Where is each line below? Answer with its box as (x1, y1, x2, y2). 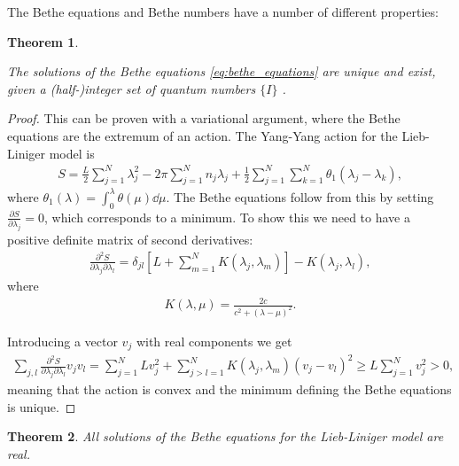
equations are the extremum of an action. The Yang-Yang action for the (7, 126, 398, 144)
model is (49, 144, 95, 162)
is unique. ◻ (7, 397, 76, 416)
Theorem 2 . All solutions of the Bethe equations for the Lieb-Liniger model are (7, 427, 444, 446)
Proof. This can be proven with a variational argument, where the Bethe (7, 109, 401, 128)
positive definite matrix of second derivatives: (7, 230, 253, 249)
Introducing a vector (7, 332, 118, 351)
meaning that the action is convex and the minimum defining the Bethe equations (7, 380, 452, 399)
